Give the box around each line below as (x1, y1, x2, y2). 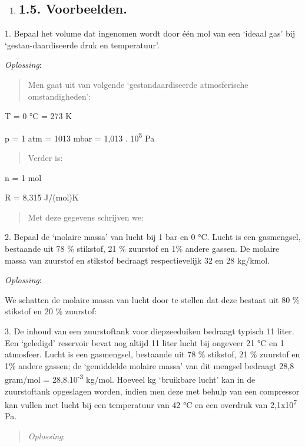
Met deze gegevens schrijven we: (28, 211, 144, 223)
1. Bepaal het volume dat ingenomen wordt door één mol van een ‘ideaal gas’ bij (5, 27, 296, 40)
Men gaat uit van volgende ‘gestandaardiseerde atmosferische (28, 78, 248, 90)
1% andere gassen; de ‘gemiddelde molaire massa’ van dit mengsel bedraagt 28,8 (5, 359, 294, 372)
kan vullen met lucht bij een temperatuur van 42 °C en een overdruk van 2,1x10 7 (5, 397, 297, 410)
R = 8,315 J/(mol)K (5, 191, 79, 203)
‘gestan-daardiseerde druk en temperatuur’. (5, 38, 160, 51)
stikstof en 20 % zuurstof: (5, 305, 97, 317)
